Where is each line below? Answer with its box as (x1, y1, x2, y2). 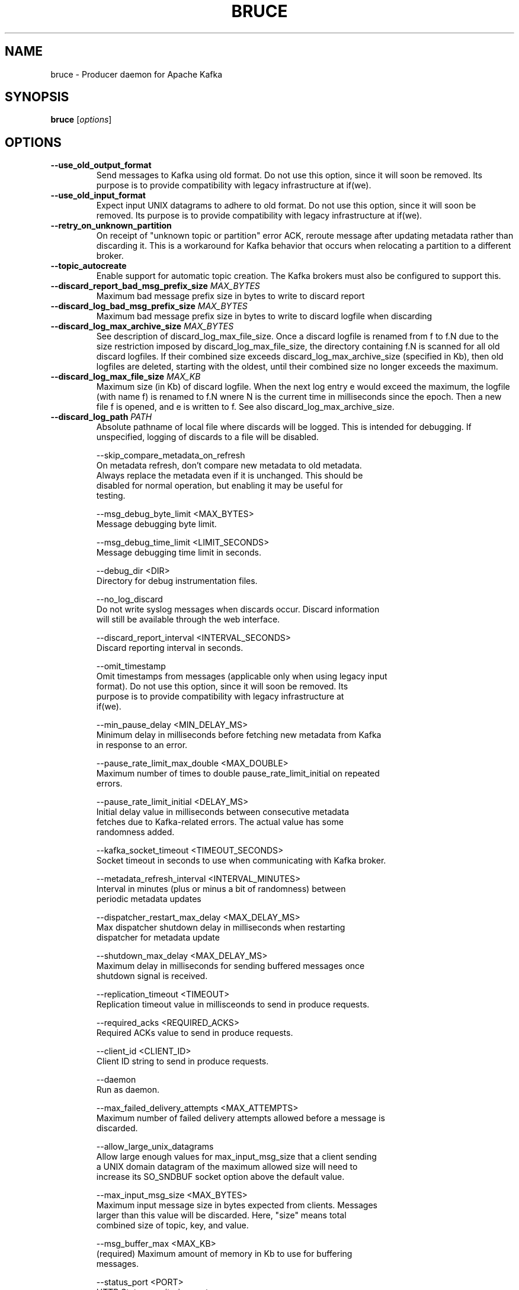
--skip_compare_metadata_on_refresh (96, 450, 245, 461)
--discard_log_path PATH (50, 412, 152, 422)
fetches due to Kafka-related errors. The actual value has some (96, 817, 344, 827)
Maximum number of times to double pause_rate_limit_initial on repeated (96, 768, 380, 779)
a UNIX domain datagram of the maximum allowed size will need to (96, 1161, 358, 1172)
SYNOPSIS (5, 89, 69, 105)
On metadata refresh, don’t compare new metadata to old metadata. (96, 460, 362, 471)
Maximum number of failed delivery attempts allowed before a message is (96, 1113, 385, 1124)
